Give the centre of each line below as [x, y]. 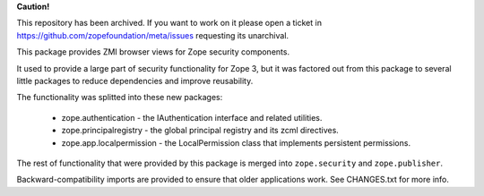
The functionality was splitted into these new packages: [120, 98]
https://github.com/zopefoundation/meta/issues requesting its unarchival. [153, 35]
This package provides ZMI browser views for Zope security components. [153, 52]
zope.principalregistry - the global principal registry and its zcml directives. [200, 131]
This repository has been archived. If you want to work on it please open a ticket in [169, 23]
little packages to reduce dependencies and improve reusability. [135, 81]
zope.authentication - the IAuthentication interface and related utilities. [192, 117]
